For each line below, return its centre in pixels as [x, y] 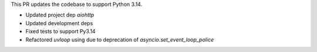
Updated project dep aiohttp [60, 15]
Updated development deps [59, 23]
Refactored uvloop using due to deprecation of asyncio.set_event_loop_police [120, 39]
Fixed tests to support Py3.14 [61, 32]
